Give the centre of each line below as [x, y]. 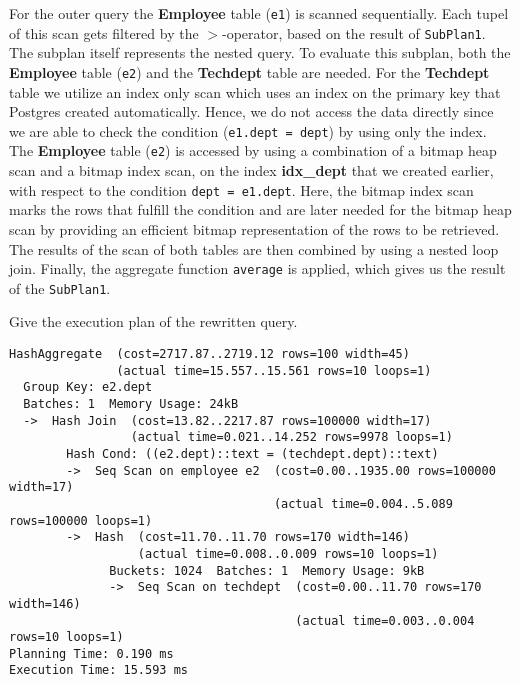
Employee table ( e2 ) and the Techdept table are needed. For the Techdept [249, 71]
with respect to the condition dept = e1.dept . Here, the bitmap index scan [241, 189]
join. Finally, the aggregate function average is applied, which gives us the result [257, 268]
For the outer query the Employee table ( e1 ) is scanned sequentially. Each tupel [259, 13]
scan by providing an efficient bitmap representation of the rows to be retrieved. [254, 228]
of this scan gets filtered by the [104, 32]
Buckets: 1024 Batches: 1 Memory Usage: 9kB [267, 570]
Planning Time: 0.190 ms [91, 653]
